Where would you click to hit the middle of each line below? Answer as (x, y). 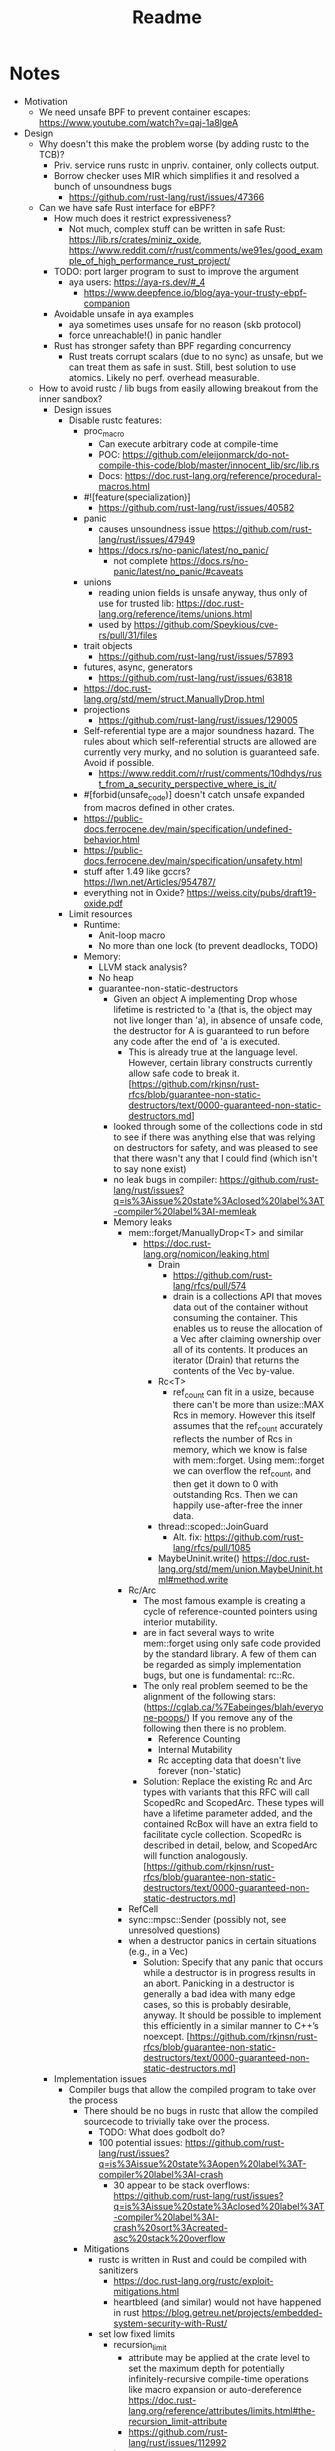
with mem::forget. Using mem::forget (248, 1460)
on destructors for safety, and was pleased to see (216, 1147)
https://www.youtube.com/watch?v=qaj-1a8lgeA (138, 122)
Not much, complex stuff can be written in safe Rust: (177, 228)
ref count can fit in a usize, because (243, 1393)
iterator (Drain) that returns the (236, 1360)
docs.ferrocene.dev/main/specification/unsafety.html (193, 860)
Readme (167, 17)
